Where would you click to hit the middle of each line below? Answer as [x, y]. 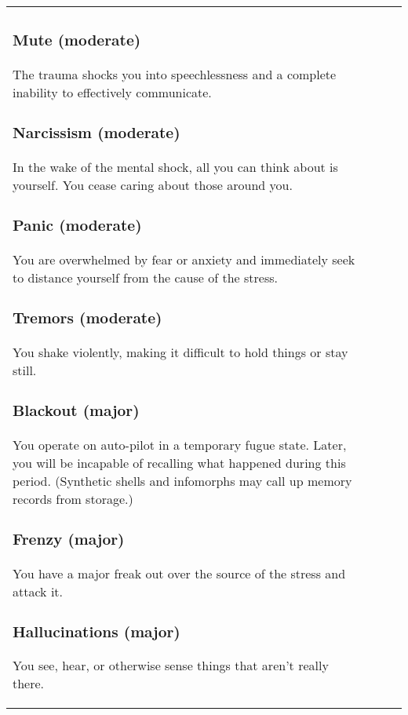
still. [25, 370]
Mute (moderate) [77, 40]
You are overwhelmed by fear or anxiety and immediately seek [184, 259]
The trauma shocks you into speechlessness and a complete [175, 74]
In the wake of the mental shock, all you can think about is [175, 166]
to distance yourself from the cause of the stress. [145, 277]
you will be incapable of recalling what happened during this [179, 462]
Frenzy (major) [69, 538]
